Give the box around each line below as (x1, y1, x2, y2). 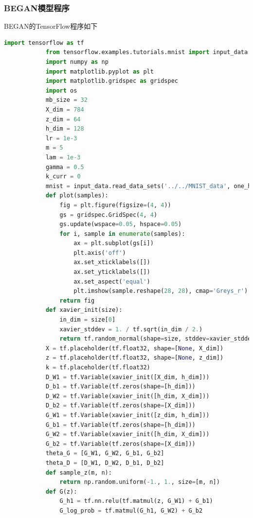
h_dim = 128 (45, 125, 84, 133)
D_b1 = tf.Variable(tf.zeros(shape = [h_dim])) (45, 383, 196, 390)
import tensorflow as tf (4, 39, 84, 46)
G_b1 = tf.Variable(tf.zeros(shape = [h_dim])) (45, 421, 196, 428)
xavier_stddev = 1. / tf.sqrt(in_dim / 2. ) (59, 326, 203, 333)
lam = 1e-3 (45, 153, 81, 161)
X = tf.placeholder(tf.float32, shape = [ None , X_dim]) (45, 345, 224, 352)
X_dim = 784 (45, 106, 84, 113)
